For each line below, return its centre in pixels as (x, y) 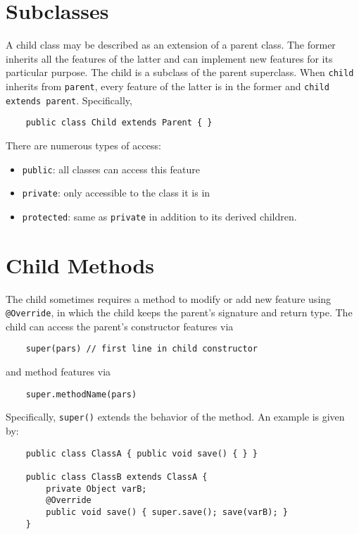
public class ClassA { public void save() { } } (141, 453)
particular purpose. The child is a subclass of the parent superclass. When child (180, 72)
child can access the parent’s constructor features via (120, 326)
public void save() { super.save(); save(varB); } (167, 512)
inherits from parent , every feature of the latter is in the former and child (168, 86)
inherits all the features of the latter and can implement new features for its (169, 58)
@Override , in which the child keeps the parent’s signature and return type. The (179, 312)
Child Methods (80, 265)
